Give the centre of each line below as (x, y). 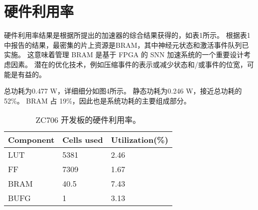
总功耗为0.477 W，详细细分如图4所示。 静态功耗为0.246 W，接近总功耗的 (123, 91)
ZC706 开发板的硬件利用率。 (88, 120)
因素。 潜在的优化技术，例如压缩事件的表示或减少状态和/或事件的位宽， (129, 64)
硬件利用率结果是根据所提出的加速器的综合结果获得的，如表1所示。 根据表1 (127, 35)
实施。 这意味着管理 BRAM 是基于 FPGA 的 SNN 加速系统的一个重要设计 (124, 54)
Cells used (83, 140)
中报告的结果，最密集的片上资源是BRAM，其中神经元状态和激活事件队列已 (127, 45)
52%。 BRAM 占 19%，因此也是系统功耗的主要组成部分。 (97, 100)
